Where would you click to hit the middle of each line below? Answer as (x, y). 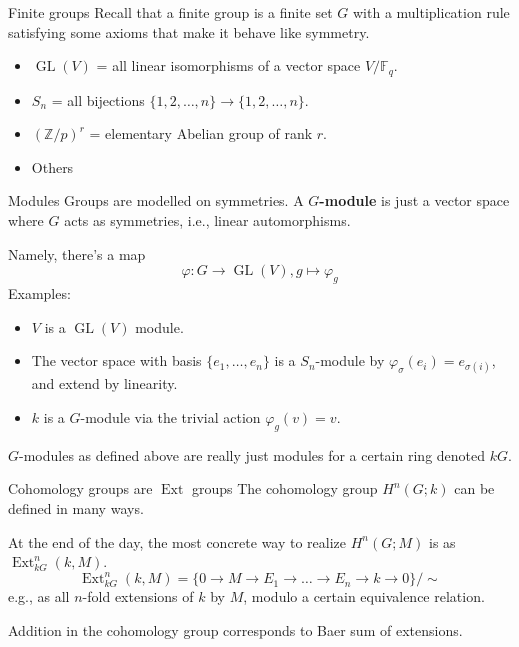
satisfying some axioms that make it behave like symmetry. (189, 31)
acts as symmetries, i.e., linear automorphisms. (207, 220)
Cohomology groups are (80, 488)
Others (52, 166)
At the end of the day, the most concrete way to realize (177, 541)
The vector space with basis (116, 360)
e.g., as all (39, 596)
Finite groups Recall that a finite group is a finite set (170, 12)
